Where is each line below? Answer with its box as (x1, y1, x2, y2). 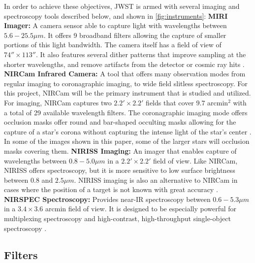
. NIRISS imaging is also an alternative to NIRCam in (74, 174, 238, 185)
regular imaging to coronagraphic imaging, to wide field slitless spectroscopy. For (4, 78, 248, 88)
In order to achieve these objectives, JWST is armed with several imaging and (4, 1, 240, 11)
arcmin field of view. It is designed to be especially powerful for (45, 203, 237, 214)
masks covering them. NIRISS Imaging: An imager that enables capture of (4, 145, 237, 156)
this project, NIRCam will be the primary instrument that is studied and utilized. (4, 88, 251, 98)
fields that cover (146, 97, 194, 107)
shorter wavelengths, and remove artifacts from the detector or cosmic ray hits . (4, 59, 245, 69)
